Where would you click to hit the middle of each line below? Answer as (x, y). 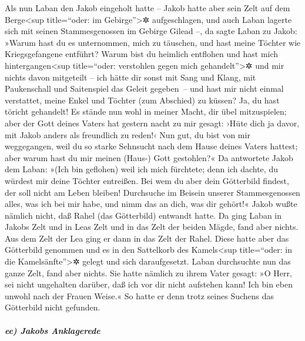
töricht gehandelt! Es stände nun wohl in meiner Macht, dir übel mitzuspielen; (146, 111)
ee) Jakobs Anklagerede (53, 330)
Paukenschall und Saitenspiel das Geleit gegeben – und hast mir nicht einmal (144, 88)
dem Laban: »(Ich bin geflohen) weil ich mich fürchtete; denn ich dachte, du (141, 169)
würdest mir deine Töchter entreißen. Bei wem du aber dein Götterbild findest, (147, 180)
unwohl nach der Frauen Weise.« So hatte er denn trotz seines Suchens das (140, 295)
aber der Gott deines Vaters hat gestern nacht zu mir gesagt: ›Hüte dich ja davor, (152, 123)
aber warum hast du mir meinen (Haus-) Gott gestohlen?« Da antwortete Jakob (149, 157)
